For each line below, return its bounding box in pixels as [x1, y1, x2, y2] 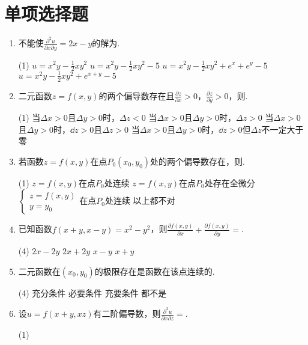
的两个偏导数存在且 [98, 89, 175, 102]
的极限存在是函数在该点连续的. [94, 264, 215, 277]
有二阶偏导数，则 [93, 307, 161, 320]
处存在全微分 [204, 176, 255, 189]
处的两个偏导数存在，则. [150, 154, 245, 167]
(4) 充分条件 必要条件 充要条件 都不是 [18, 286, 167, 299]
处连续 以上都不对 [104, 194, 175, 207]
